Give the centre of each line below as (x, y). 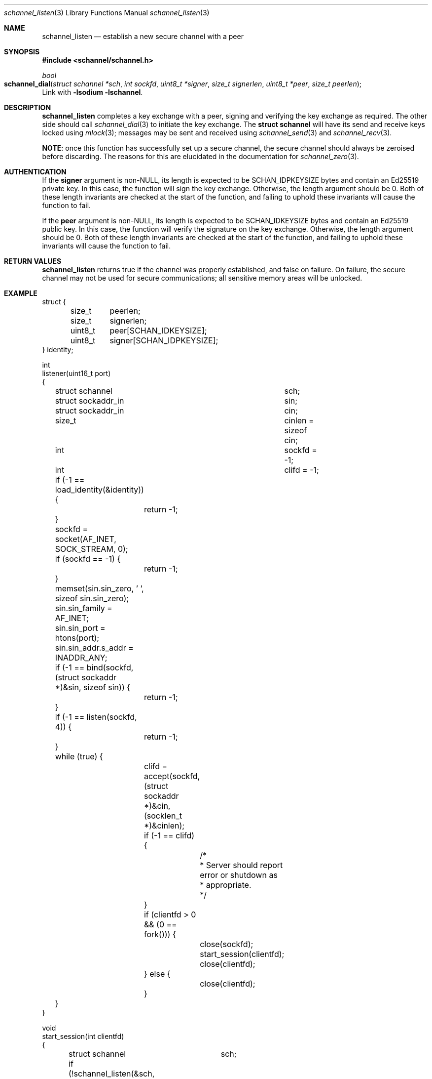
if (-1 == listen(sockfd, (96, 717)
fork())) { (160, 934)
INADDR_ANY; (81, 658)
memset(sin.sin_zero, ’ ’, (99, 588)
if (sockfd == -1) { (88, 559)
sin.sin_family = (84, 608)
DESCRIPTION (28, 107)
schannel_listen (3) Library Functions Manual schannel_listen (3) (107, 13)
